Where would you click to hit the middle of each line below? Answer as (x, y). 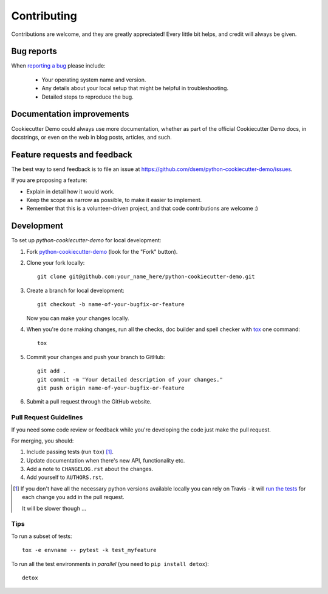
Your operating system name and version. (94, 80)
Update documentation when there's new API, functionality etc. (106, 460)
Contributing (44, 16)
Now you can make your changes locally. (78, 318)
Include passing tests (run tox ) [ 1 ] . (70, 452)
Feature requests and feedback (72, 154)
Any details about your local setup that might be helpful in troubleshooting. (135, 88)
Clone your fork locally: (56, 263)
